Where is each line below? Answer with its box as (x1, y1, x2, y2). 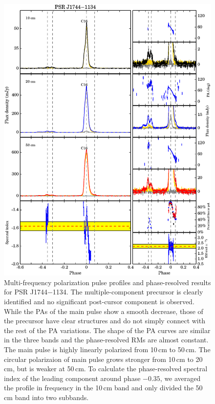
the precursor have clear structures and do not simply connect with (4, 315, 205, 326)
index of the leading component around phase (4, 373, 141, 383)
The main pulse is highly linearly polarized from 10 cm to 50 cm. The (4, 344, 211, 354)
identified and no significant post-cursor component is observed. (4, 296, 194, 306)
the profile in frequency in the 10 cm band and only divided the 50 (4, 382, 203, 393)
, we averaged (160, 373, 201, 383)
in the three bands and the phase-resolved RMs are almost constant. (4, 335, 209, 345)
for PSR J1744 (4, 287, 47, 297)
